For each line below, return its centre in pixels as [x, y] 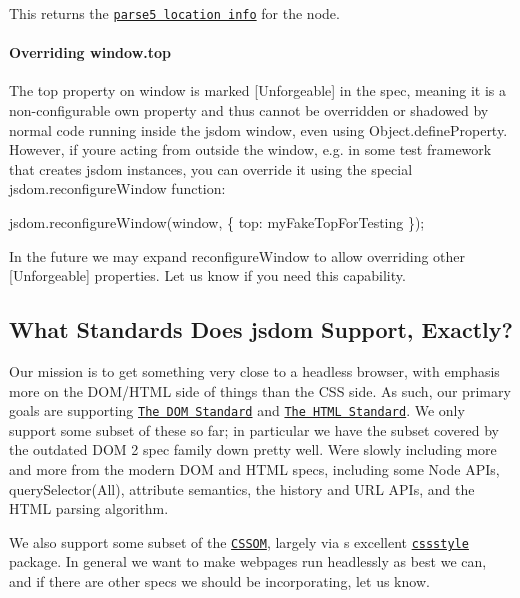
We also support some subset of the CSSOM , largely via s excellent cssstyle [239, 541]
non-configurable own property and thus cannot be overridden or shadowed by [249, 110]
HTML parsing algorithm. [89, 508]
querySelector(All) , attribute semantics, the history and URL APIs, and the [242, 488]
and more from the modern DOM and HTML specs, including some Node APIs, [254, 469]
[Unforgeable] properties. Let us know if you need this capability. [207, 275]
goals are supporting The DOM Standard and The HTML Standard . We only [237, 410]
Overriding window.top [90, 52]
